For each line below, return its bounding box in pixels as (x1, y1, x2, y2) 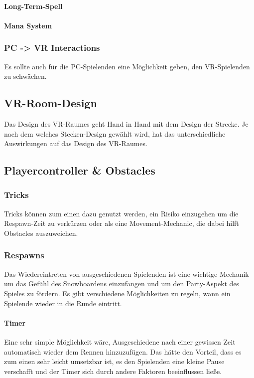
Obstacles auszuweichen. (4, 227, 78, 238)
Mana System (4, 20, 52, 30)
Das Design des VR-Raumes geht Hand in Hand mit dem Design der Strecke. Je (4, 118, 249, 129)
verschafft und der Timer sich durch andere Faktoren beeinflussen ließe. (4, 366, 222, 376)
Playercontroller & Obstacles (4, 163, 155, 178)
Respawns (4, 249, 44, 261)
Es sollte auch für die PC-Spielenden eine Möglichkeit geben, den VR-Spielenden (4, 61, 250, 71)
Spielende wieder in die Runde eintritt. (4, 298, 122, 308)
